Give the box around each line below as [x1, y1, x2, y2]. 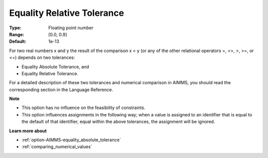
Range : [9, 31, 24, 37]
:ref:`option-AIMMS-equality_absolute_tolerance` [21, 137, 121, 143]
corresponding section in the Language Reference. [9, 87, 114, 93]
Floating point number [48, 25, 94, 31]
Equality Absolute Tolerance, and [21, 63, 89, 69]
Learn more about [9, 128, 47, 134]
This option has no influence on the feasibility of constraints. [21, 105, 146, 111]
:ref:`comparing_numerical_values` [21, 144, 92, 150]
